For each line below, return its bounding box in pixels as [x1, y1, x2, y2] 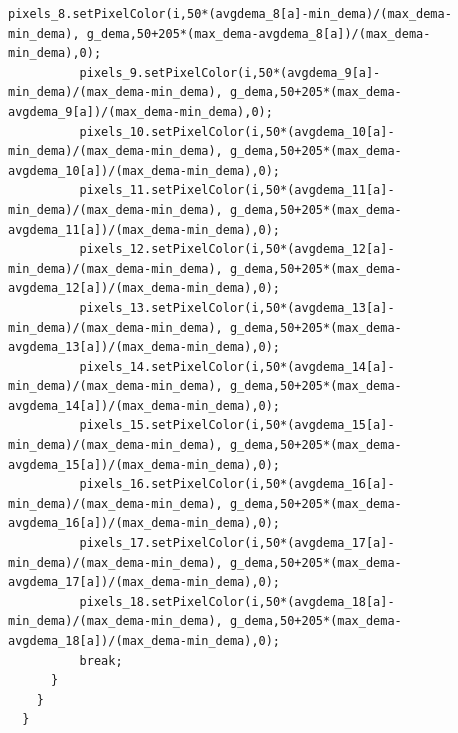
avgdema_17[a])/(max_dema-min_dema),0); [8, 575, 281, 590]
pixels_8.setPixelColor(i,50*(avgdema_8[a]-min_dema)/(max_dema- [8, 7, 452, 21]
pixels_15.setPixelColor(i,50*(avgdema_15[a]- [79, 418, 395, 433]
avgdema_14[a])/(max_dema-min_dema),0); [8, 398, 281, 413]
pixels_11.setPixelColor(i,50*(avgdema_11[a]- [79, 183, 395, 198]
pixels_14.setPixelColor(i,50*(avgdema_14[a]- [79, 359, 395, 374]
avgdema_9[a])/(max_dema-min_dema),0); [8, 104, 273, 119]
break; [79, 653, 123, 668]
